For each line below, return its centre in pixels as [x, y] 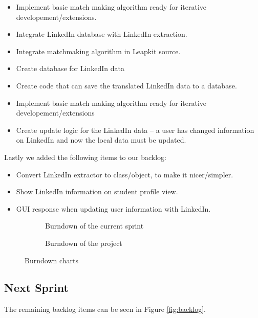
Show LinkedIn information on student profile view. [97, 191]
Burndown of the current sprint [94, 226]
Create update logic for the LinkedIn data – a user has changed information [135, 130]
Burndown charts [51, 260]
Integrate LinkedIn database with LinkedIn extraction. [102, 34]
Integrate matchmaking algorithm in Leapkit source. [98, 51]
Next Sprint [36, 288]
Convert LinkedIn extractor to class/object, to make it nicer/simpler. [125, 174]
